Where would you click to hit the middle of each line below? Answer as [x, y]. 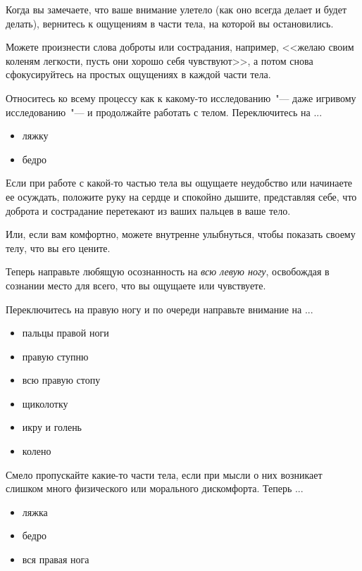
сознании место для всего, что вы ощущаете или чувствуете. [136, 285]
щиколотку [45, 403]
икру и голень [52, 427]
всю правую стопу [61, 380]
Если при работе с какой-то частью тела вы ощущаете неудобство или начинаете [179, 183]
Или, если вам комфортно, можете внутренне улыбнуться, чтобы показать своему [181, 234]
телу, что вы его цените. [58, 247]
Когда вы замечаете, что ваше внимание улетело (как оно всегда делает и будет [176, 9]
